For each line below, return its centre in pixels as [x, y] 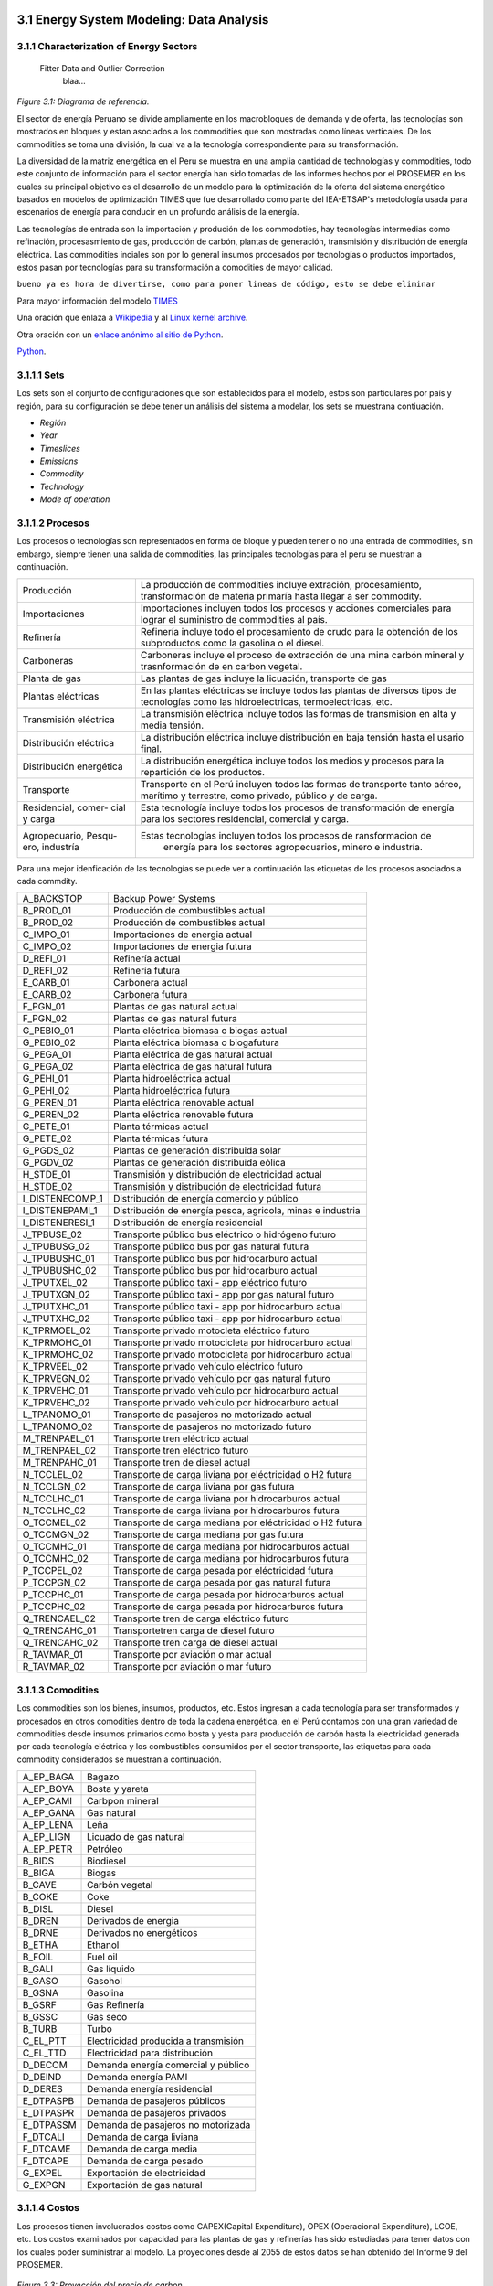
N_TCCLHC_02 [54, 1511]
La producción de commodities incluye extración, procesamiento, [281, 584]
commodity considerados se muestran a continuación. [119, 1759]
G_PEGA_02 [48, 1067]
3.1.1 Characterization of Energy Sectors [107, 47]
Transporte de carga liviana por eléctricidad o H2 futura [233, 1475]
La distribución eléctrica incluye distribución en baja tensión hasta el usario [302, 737]
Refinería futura [147, 971]
